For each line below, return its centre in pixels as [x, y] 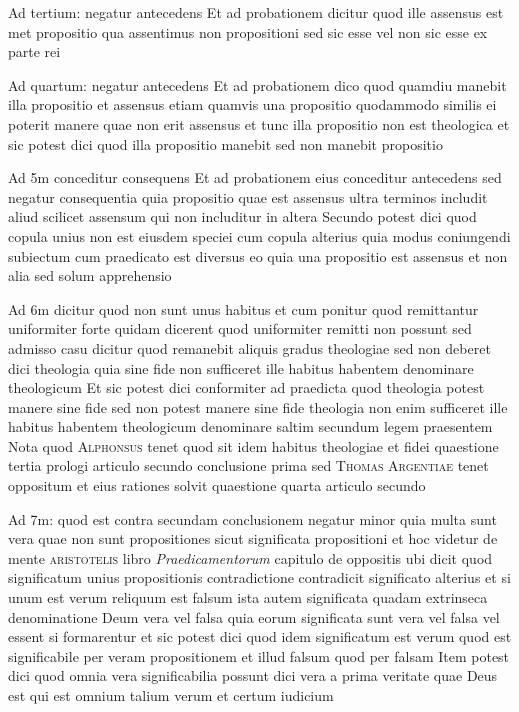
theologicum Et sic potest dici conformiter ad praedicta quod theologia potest [246, 387]
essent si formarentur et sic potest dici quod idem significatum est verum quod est [260, 636]
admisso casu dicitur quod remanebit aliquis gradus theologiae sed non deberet [249, 347]
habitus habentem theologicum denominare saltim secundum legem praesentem [250, 426]
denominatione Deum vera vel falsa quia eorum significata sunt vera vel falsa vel [254, 616]
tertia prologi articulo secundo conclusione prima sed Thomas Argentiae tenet [248, 465]
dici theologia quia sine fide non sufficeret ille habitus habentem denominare [241, 367]
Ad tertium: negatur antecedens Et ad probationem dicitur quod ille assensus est [256, 12]
